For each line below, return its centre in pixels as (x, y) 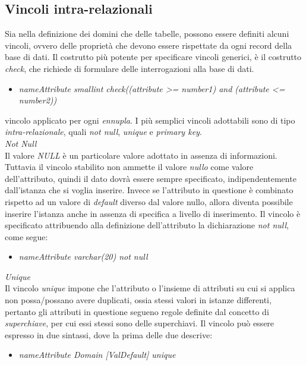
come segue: (26, 236)
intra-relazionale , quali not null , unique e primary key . (103, 132)
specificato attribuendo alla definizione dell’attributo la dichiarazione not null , (147, 225)
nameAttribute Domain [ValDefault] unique (97, 355)
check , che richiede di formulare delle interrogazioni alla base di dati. (130, 68)
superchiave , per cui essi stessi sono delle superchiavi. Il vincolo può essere (140, 323)
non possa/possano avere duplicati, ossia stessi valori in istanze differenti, (138, 300)
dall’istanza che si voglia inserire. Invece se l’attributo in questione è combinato (149, 190)
